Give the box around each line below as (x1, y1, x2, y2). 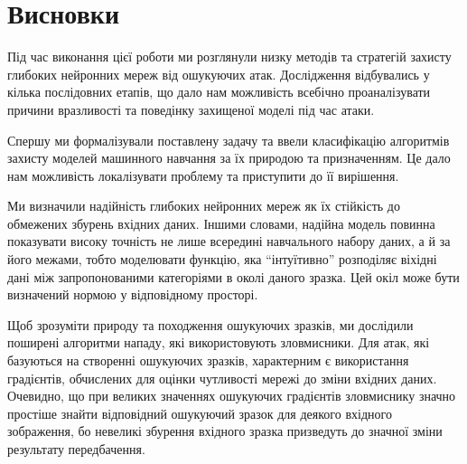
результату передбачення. (7, 440, 145, 458)
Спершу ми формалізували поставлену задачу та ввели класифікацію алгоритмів (7, 130, 450, 149)
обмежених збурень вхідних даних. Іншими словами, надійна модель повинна (7, 213, 435, 232)
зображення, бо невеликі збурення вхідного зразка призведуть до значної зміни (7, 421, 443, 440)
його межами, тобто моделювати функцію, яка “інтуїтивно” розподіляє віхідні (7, 250, 437, 269)
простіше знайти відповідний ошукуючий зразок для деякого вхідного (7, 403, 392, 422)
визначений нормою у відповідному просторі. (7, 285, 258, 304)
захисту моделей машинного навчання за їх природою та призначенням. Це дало (7, 148, 451, 167)
